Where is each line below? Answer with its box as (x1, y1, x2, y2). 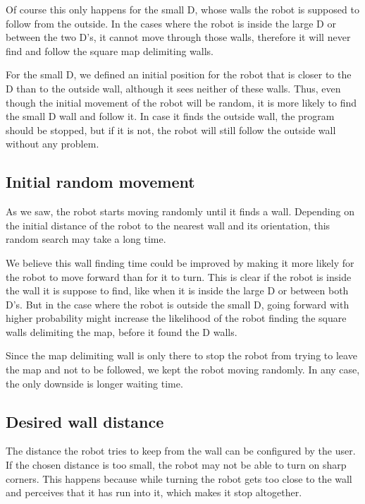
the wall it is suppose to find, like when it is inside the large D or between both (6, 283, 349, 298)
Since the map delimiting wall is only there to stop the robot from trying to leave (6, 348, 357, 363)
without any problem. (6, 136, 99, 151)
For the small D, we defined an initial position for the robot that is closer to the (6, 67, 352, 82)
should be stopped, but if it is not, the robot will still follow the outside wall (6, 122, 336, 137)
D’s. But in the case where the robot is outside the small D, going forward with (6, 296, 349, 311)
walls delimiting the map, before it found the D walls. (6, 324, 237, 339)
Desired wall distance (6, 410, 164, 432)
